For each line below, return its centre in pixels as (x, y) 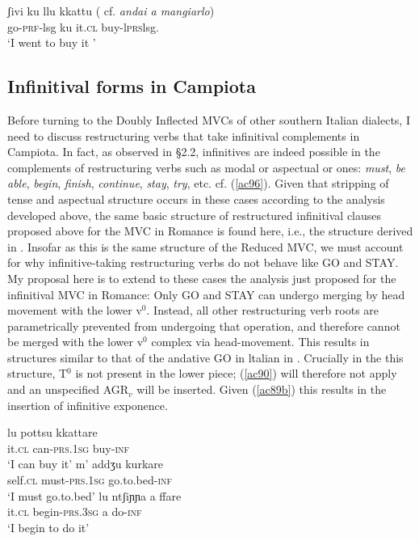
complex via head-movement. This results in (260, 342)
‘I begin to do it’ (48, 527)
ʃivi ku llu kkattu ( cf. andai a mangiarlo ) (111, 11)
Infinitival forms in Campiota (132, 86)
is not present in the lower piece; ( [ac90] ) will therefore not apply (236, 373)
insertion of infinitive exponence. (88, 405)
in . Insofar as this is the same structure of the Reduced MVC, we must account (205, 246)
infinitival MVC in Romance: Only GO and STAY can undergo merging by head (206, 294)
